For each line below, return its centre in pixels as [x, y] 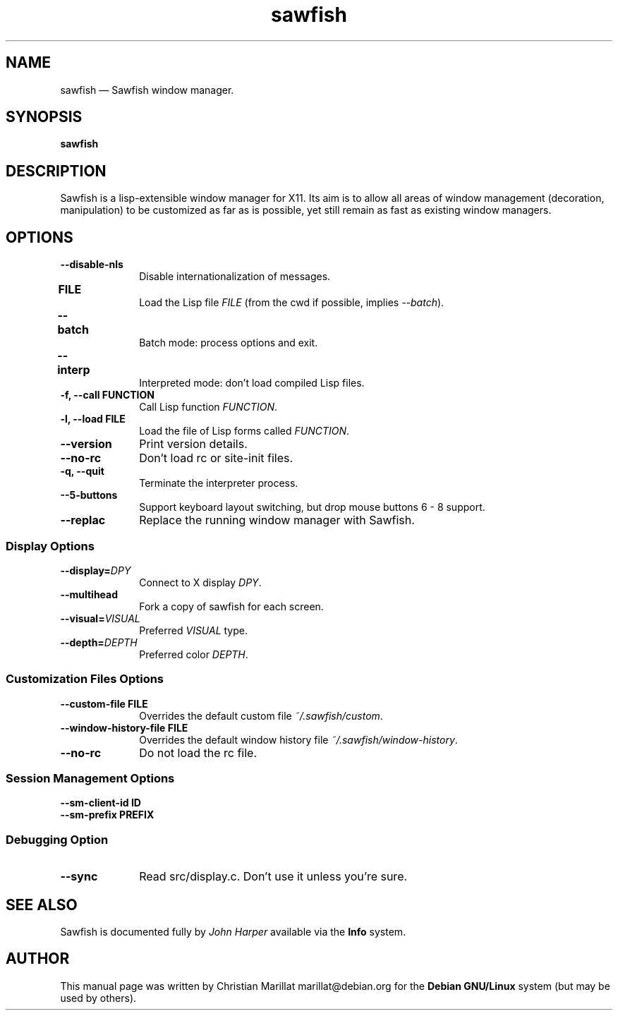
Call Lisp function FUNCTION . [208, 407]
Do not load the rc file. [198, 752]
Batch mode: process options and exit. [229, 343]
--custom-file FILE [104, 703]
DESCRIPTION [56, 171]
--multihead [89, 594]
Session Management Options [90, 778]
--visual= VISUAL [100, 618]
